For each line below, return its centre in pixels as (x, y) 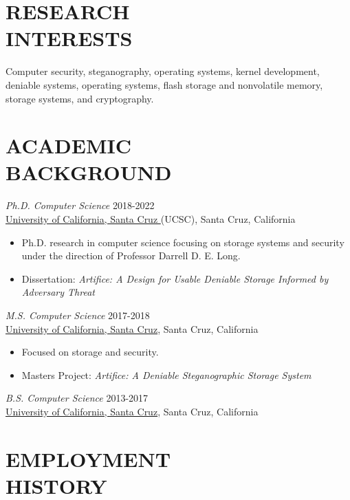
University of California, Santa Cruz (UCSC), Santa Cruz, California (151, 219)
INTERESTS (69, 38)
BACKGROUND (89, 172)
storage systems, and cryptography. (80, 98)
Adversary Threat (58, 292)
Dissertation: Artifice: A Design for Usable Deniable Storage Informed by (175, 278)
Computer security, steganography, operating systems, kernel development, (163, 71)
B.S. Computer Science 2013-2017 (77, 398)
